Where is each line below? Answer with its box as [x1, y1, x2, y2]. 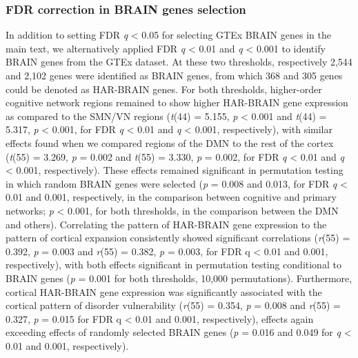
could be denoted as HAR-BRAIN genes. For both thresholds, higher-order [6, 81, 322, 96]
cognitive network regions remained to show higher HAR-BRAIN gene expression [6, 95, 348, 110]
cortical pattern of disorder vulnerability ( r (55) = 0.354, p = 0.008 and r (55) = [6, 298, 341, 312]
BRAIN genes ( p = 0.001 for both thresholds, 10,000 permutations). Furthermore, [6, 270, 352, 285]
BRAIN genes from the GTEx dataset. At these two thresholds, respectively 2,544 [6, 54, 352, 69]
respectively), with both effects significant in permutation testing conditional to [6, 257, 341, 272]
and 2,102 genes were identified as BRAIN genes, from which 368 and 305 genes [6, 68, 343, 82]
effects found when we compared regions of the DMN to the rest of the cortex [6, 135, 334, 150]
